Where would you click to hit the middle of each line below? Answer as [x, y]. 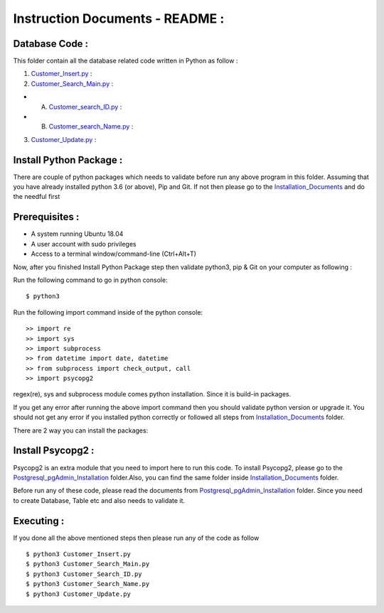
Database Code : [51, 44]
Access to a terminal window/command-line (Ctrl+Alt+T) [114, 254]
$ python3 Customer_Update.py [79, 594]
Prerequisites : [46, 217]
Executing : [39, 521]
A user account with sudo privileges [84, 244]
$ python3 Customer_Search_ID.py [84, 574]
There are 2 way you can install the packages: [81, 430]
